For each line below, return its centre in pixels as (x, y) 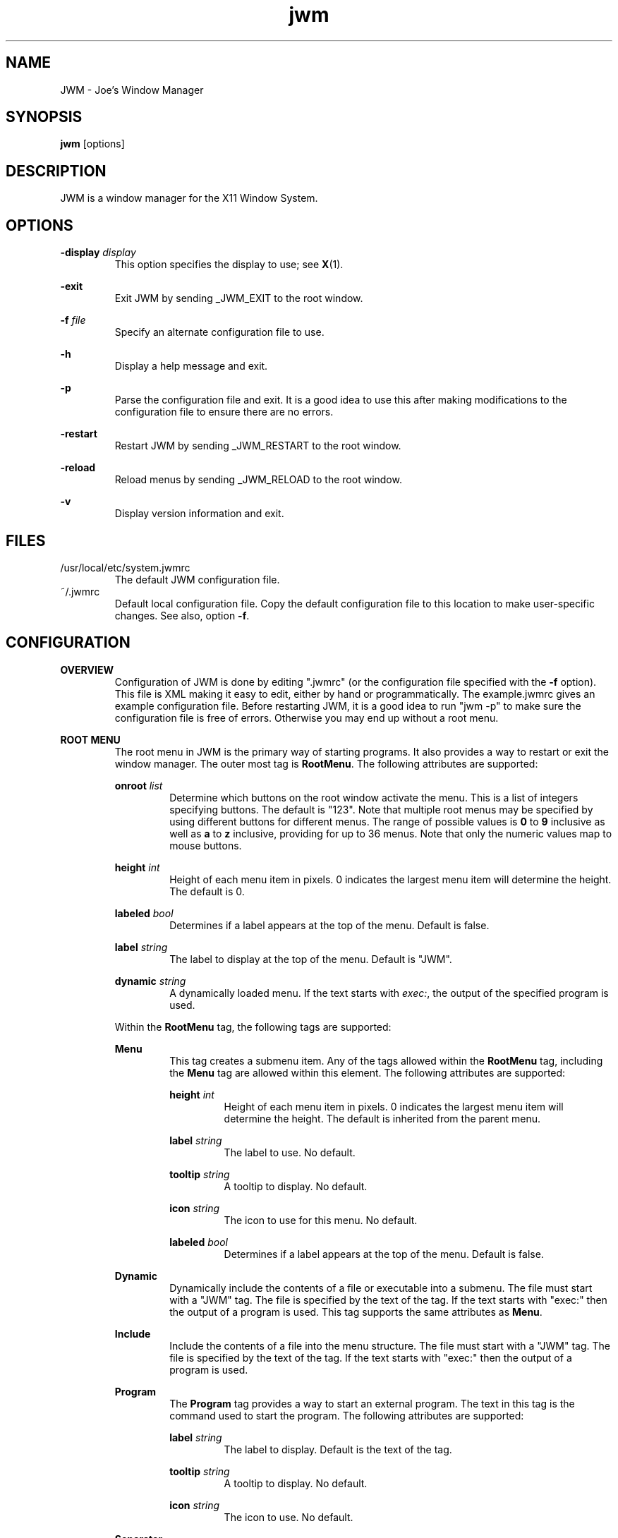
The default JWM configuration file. (197, 579)
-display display (98, 253)
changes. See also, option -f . (182, 615)
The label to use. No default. (290, 1152)
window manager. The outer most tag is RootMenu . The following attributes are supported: (326, 763)
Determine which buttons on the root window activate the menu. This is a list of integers (374, 797)
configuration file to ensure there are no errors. (224, 412)
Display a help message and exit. (191, 366)
